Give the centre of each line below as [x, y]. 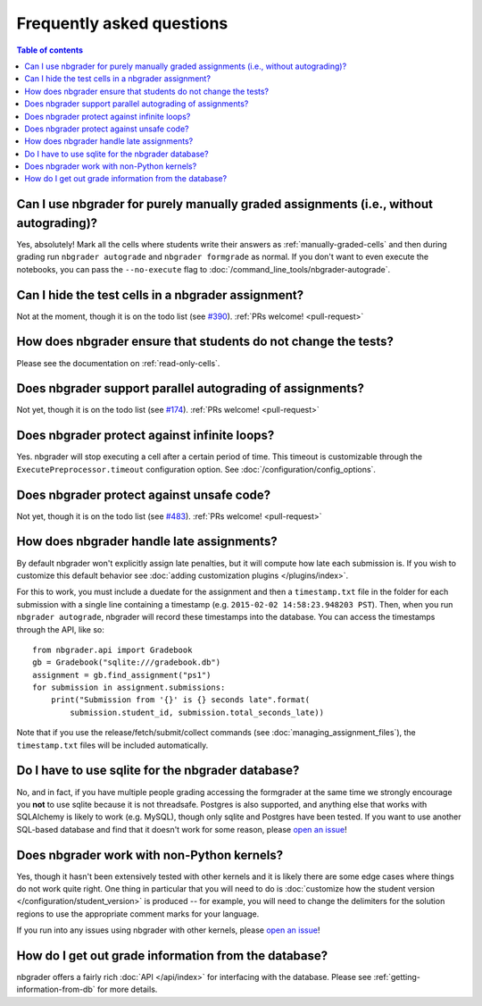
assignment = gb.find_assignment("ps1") [122, 675]
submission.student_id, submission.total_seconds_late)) [197, 712]
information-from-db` [56, 989]
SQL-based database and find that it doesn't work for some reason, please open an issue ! [182, 829]
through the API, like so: [60, 629]
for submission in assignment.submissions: [129, 687]
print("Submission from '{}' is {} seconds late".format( [180, 700]
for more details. [127, 989]
